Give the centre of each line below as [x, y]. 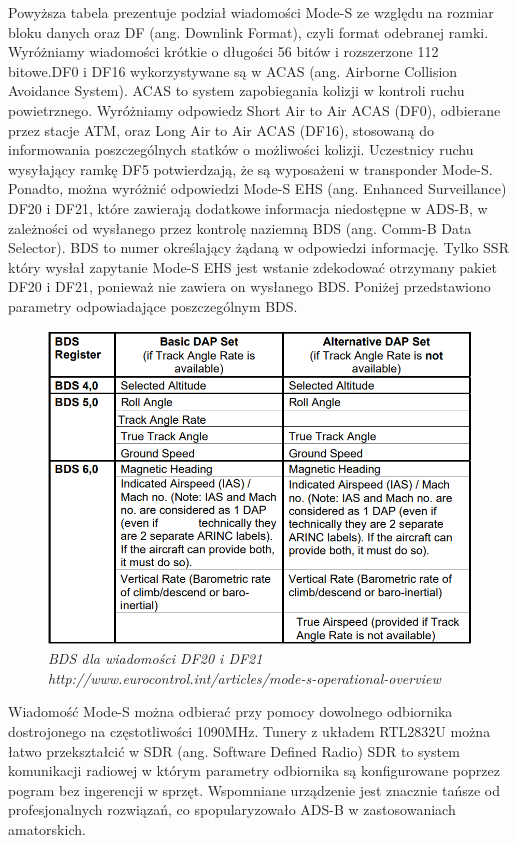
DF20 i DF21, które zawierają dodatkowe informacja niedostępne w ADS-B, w [248, 207]
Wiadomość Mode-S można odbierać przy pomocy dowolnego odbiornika [230, 711]
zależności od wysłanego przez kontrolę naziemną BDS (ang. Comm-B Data [240, 227]
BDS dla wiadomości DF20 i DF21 [155, 658]
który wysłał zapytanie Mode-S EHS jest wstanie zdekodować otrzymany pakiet [253, 266]
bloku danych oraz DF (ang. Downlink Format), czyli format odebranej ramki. [248, 31]
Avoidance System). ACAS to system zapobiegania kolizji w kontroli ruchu [236, 90]
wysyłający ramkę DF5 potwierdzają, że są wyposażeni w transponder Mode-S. [250, 168]
